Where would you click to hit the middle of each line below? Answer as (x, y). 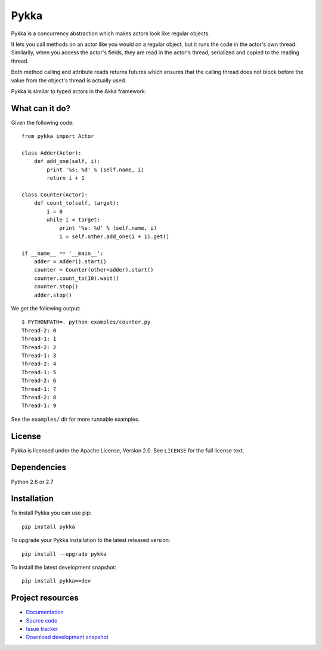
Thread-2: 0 (39, 330)
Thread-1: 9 (39, 406)
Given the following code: (42, 122)
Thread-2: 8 (39, 397)
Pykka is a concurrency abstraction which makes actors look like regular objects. (110, 33)
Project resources (45, 598)
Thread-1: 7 (39, 389)
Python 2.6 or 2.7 (32, 482)
